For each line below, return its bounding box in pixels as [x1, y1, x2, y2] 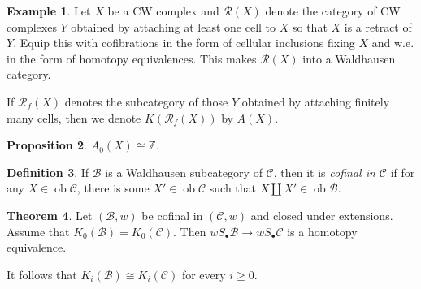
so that [292, 18, 328, 35]
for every [181, 265, 226, 283]
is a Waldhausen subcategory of [105, 163, 263, 180]
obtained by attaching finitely [241, 93, 390, 110]
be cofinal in [141, 206, 203, 223]
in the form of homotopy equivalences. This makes [7, 50, 257, 67]
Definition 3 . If [7, 163, 89, 180]
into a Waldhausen [302, 50, 396, 67]
